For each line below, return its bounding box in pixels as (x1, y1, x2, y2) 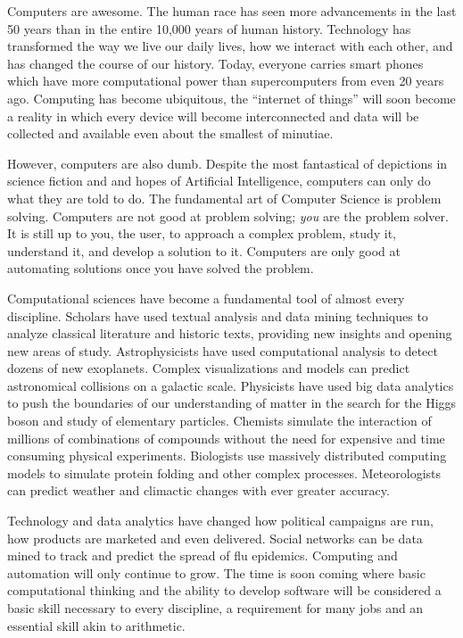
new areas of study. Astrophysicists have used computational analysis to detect (7, 341, 438, 360)
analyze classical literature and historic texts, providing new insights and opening (7, 324, 452, 343)
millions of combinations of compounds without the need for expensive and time (7, 428, 445, 447)
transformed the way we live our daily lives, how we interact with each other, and (7, 37, 453, 55)
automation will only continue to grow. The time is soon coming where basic (7, 563, 426, 582)
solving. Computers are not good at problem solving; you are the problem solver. (7, 206, 449, 225)
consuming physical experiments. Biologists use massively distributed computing (7, 446, 447, 465)
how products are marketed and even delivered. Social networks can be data (7, 528, 423, 547)
